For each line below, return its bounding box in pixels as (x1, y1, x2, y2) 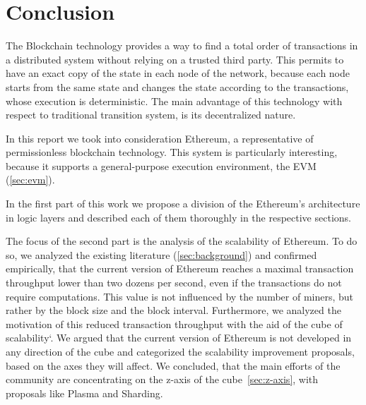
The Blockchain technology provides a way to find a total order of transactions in (6, 38, 358, 53)
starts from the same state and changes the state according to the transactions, (6, 79, 349, 94)
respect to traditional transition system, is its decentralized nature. (6, 107, 296, 122)
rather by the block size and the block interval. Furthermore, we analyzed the (6, 303, 341, 318)
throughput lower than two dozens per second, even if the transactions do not (6, 275, 342, 290)
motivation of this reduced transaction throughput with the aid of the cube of (6, 316, 343, 331)
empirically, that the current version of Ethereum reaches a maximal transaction (6, 261, 354, 276)
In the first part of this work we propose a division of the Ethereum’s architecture (6, 196, 360, 211)
